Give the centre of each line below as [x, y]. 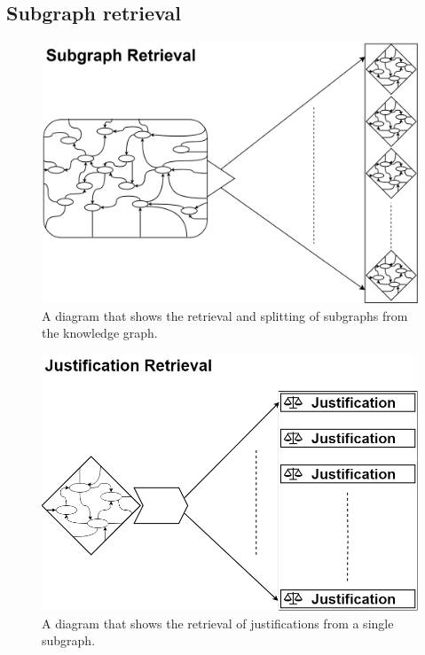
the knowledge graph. [100, 333]
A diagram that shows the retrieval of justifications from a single [218, 623]
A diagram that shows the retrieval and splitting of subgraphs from [225, 315]
